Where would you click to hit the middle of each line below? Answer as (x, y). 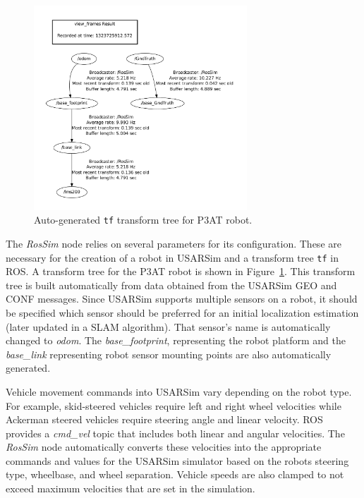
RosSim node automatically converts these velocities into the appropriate (164, 447)
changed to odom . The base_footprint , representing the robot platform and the (176, 340)
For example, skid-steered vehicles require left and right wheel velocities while (174, 405)
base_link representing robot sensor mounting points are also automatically (169, 354)
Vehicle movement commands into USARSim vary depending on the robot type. (179, 391)
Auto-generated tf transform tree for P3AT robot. (143, 220)
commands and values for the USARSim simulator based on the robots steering (177, 460)
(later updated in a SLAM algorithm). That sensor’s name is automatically (168, 326)
